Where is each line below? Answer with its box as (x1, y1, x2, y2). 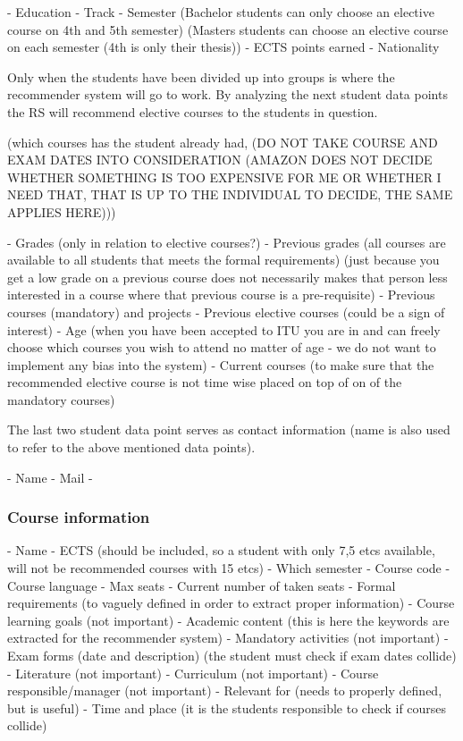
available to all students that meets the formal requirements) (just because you (7, 250, 440, 269)
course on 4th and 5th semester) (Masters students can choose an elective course (7, 20, 449, 38)
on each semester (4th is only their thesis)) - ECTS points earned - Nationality (7, 38, 440, 56)
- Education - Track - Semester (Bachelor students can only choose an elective (7, 3, 434, 21)
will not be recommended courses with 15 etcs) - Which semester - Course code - (7, 559, 450, 577)
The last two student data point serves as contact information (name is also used (7, 420, 450, 439)
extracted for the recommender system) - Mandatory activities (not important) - (7, 628, 449, 647)
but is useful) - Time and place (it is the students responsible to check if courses (7, 698, 447, 717)
